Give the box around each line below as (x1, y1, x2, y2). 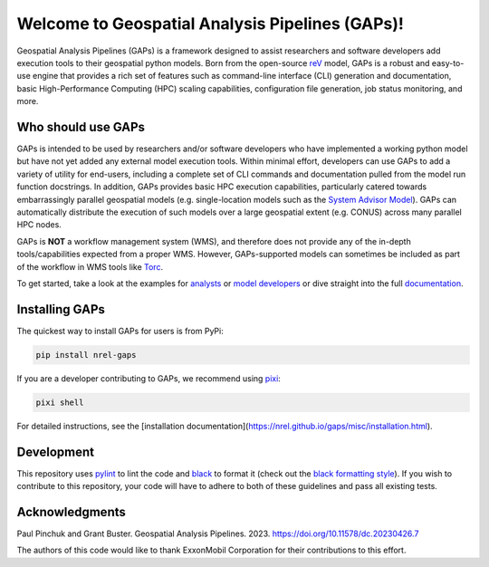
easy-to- (431, 57, 465, 68)
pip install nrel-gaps (35, 350, 137, 360)
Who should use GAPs (16, 119, 145, 135)
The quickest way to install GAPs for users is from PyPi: (16, 325, 224, 336)
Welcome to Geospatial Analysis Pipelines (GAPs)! (16, 14, 405, 34)
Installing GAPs (16, 302, 106, 317)
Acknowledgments (16, 504, 127, 520)
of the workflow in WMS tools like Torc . (16, 261, 163, 272)
